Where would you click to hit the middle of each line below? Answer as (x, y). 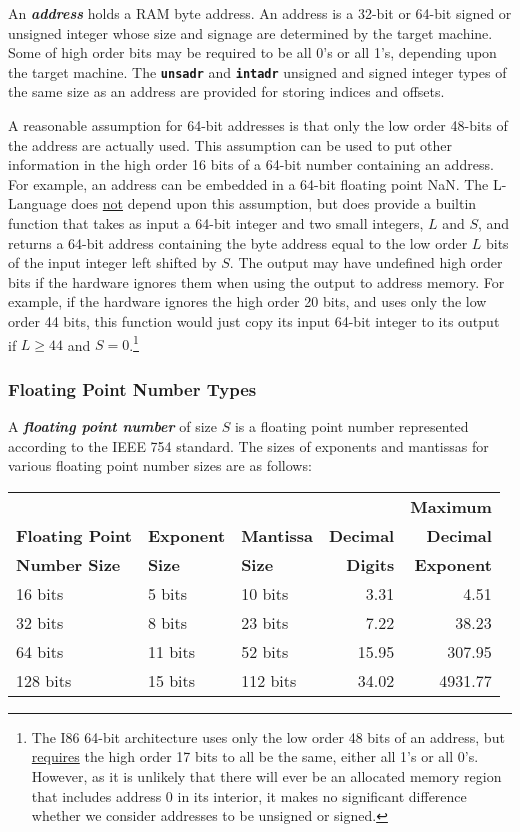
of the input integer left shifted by (112, 262)
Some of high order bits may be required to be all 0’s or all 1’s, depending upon (252, 52)
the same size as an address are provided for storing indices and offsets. (226, 91)
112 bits (269, 680)
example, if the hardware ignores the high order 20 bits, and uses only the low (247, 301)
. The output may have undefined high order (366, 262)
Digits (370, 564)
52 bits (265, 651)
